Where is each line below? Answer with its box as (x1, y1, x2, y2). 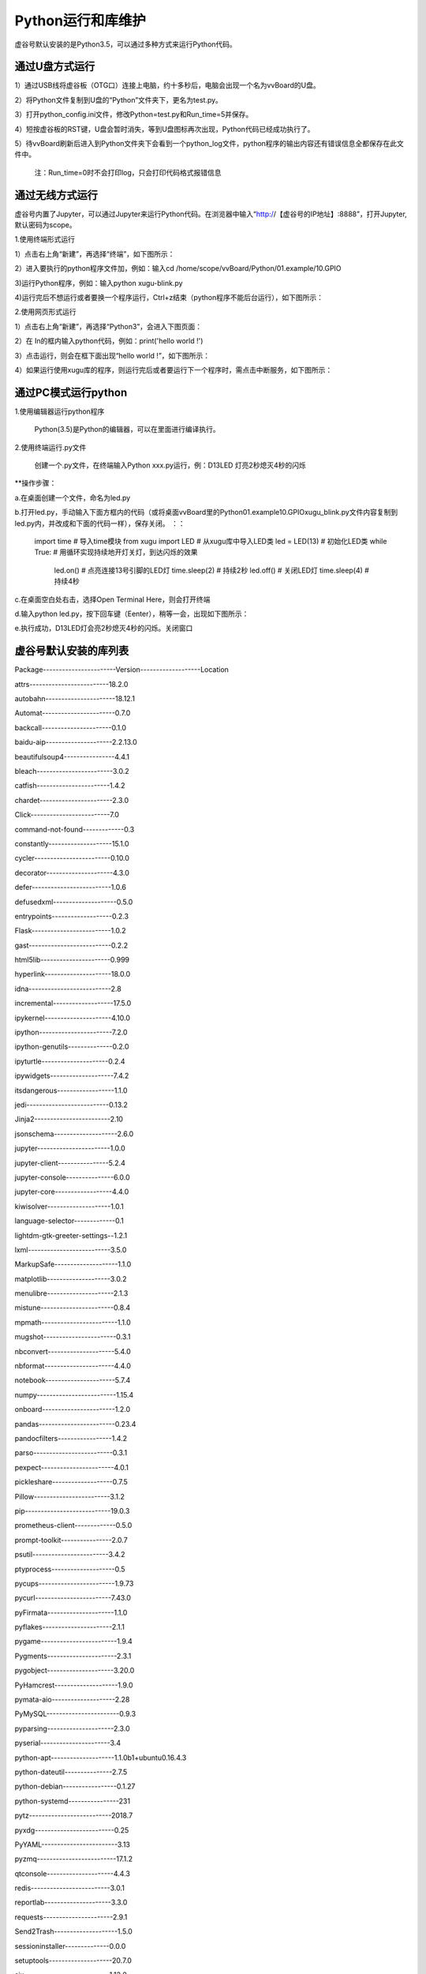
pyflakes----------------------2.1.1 (14, 1623, 125, 1632)
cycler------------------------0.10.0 (14, 854, 130, 863)
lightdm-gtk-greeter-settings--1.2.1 (14, 1230, 128, 1240)
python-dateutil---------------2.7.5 (14, 1767, 128, 1777)
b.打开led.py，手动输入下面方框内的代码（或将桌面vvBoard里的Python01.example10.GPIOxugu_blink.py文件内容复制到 (14, 508, 398, 517)
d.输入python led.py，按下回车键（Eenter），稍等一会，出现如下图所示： (14, 609, 249, 618)
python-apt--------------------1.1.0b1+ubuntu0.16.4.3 (14, 1753, 187, 1762)
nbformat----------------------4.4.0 (14, 1361, 132, 1371)
